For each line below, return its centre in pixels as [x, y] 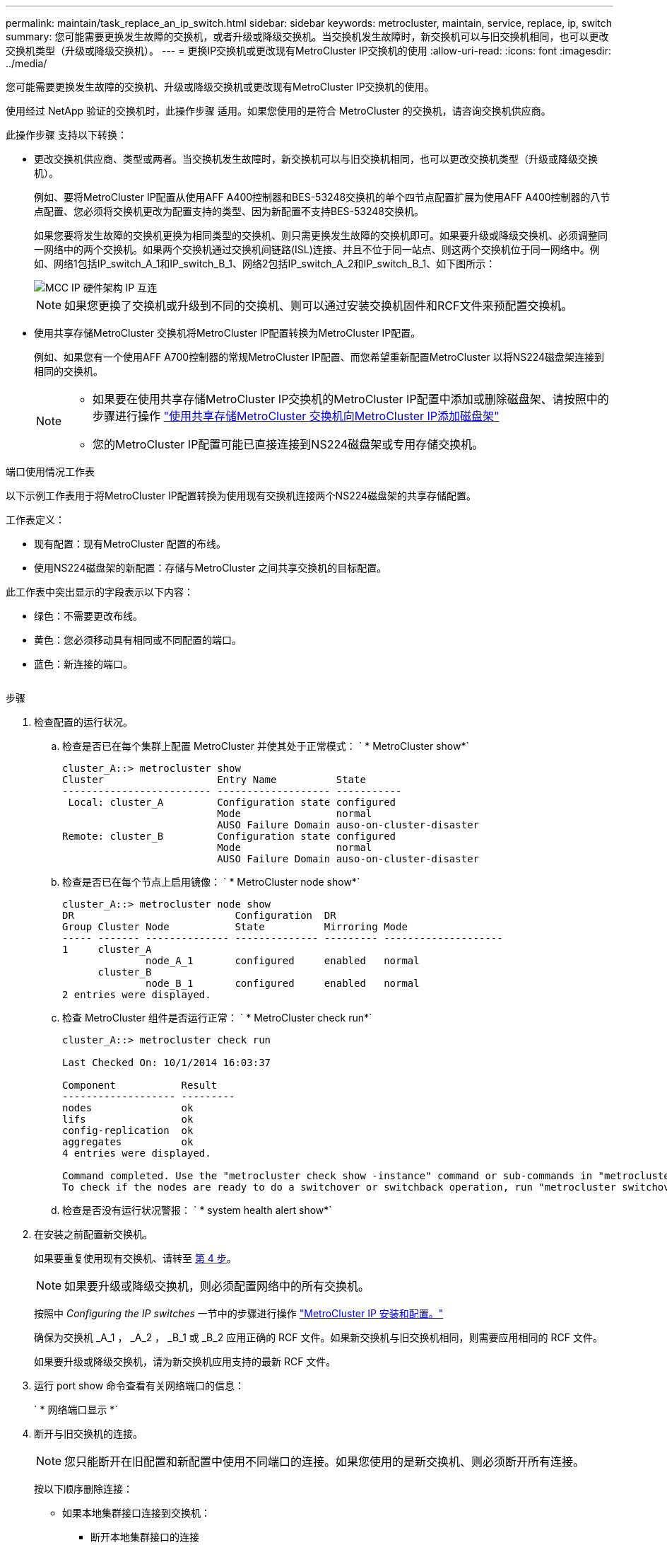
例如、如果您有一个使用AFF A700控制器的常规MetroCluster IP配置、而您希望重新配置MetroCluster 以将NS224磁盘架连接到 [319, 357]
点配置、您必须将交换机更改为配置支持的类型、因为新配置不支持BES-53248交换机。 [229, 211]
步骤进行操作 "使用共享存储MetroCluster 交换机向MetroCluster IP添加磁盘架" [296, 416]
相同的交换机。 [69, 371]
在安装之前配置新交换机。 [93, 1234]
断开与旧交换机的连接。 [88, 1434]
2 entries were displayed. [137, 995]
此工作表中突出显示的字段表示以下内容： [100, 592]
